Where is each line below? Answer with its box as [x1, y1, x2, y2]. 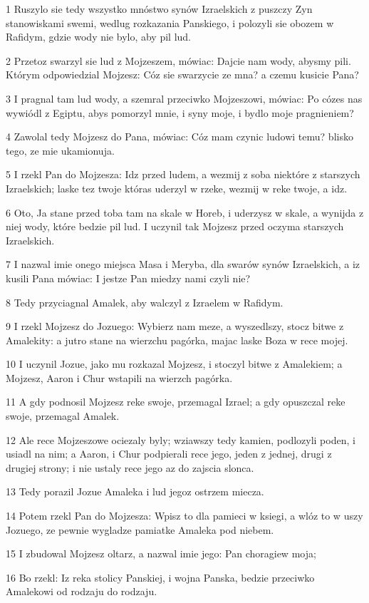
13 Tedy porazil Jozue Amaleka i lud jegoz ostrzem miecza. [6, 484, 264, 499]
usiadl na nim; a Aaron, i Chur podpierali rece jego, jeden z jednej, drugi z [6, 446, 332, 461]
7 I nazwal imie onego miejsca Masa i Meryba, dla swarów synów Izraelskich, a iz [6, 257, 360, 272]
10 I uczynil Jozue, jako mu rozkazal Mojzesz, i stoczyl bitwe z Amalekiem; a [6, 356, 343, 371]
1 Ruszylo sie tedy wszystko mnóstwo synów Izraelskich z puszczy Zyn [6, 1, 313, 16]
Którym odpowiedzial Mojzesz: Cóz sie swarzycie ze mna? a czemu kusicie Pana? [6, 67, 359, 82]
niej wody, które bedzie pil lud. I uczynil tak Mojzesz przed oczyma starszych [6, 219, 344, 234]
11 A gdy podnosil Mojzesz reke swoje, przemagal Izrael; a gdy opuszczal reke [6, 394, 345, 409]
